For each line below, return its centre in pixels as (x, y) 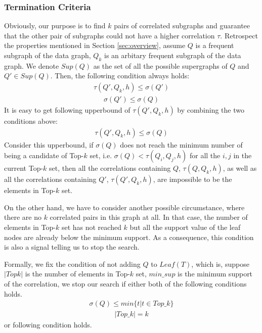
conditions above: (31, 121)
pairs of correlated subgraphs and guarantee (182, 26)
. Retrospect (239, 35)
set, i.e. (101, 155)
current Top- (24, 168)
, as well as (240, 168)
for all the (205, 155)
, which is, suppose (220, 264)
